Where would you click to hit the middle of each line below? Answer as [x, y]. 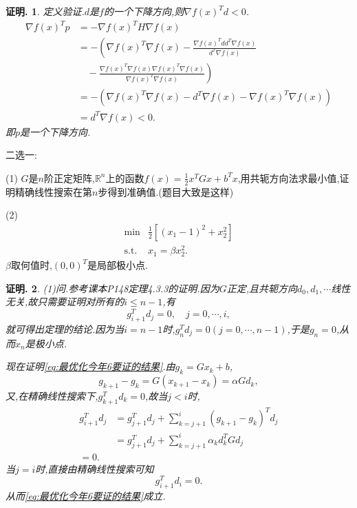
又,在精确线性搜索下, [52, 395]
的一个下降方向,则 [144, 11]
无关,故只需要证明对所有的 [65, 302]
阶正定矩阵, [69, 177]
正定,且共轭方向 [262, 288]
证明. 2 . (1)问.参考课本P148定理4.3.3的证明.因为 [112, 288]
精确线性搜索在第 [53, 191]
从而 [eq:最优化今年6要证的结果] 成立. [86, 496]
